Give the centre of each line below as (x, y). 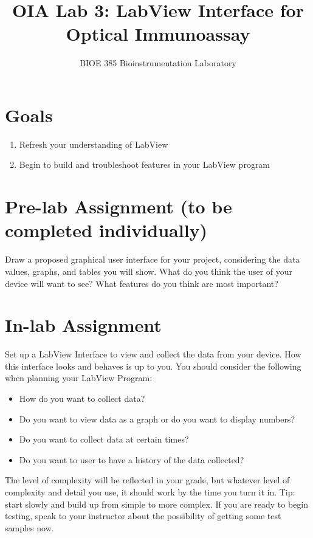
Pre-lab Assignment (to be (119, 206)
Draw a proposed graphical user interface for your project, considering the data (153, 259)
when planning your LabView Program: (79, 378)
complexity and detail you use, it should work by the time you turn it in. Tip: (150, 492)
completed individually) (106, 230)
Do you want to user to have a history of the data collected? (132, 459)
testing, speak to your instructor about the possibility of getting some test (143, 516)
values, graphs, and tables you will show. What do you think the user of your (149, 271)
